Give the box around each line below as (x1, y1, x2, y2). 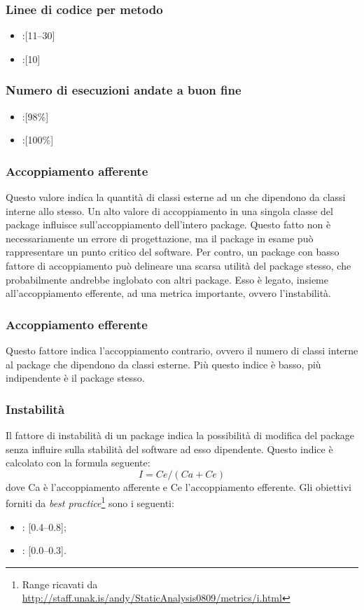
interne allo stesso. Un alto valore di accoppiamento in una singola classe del (6, 203, 333, 218)
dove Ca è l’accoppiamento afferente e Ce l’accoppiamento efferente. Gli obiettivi (6, 479, 351, 494)
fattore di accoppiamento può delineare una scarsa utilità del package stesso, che (6, 258, 351, 272)
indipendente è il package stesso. (6, 370, 145, 385)
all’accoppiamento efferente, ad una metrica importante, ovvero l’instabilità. (6, 286, 331, 300)
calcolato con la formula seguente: (6, 455, 150, 470)
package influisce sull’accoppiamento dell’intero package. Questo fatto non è (6, 217, 331, 232)
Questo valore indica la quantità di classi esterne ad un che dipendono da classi (6, 190, 346, 205)
